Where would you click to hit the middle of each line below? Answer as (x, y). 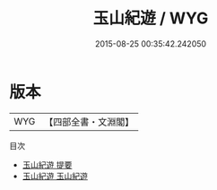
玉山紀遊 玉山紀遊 (55, 176)
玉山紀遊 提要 (47, 164)
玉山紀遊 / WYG (151, 18)
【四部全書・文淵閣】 (89, 122)
